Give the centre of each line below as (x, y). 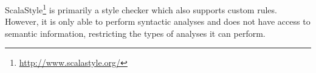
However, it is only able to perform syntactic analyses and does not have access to (158, 21)
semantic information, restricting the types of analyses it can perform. (135, 33)
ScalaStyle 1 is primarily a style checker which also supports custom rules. (141, 9)
